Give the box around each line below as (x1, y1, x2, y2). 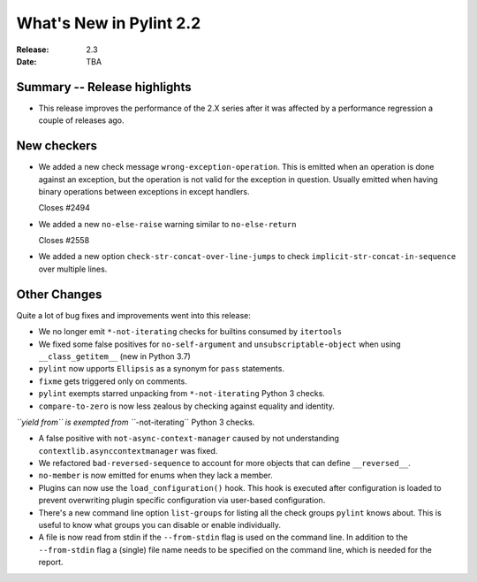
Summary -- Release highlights (16, 80, 192, 95)
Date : (16, 56, 37, 66)
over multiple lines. (38, 264, 108, 274)
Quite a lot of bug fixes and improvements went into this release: (16, 310, 252, 320)
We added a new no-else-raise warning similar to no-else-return (38, 218, 297, 229)
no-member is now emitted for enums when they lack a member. (38, 470, 273, 481)
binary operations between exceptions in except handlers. (38, 186, 250, 196)
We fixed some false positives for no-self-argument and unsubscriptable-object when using (38, 339, 401, 349)
